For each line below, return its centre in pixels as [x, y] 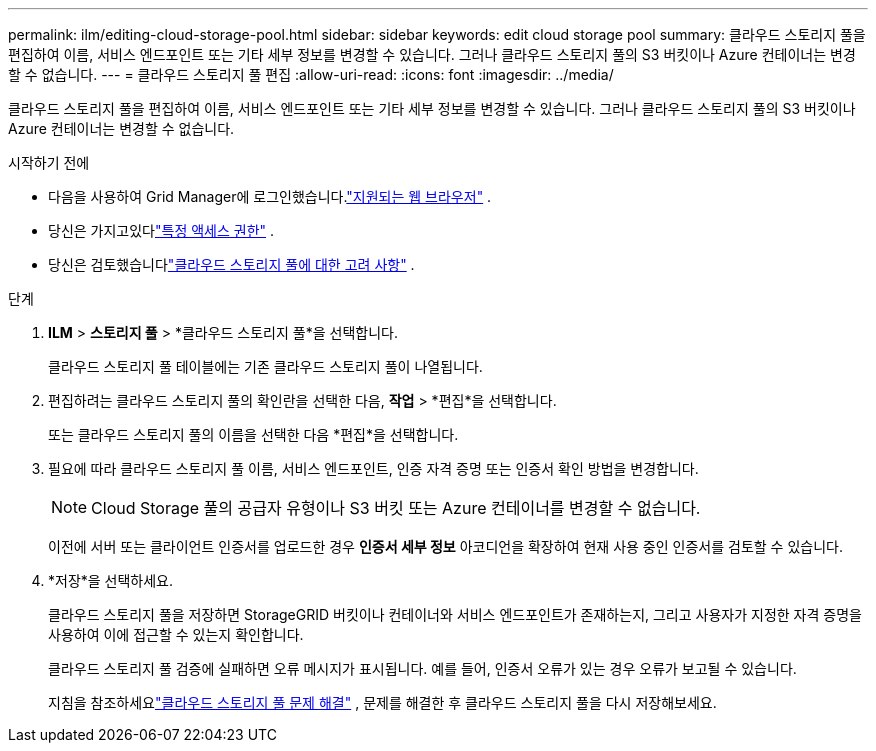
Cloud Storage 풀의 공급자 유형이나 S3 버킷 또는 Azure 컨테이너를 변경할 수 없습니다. [396, 508]
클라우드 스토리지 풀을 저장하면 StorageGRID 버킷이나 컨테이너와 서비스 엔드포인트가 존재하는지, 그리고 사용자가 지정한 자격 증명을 [455, 614]
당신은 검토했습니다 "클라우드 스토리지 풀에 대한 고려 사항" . [231, 264]
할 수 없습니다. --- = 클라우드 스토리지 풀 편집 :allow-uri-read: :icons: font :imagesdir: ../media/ [311, 74]
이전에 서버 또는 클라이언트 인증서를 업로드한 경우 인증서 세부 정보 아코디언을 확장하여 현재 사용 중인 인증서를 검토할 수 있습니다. [445, 546]
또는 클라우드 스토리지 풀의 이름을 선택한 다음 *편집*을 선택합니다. [253, 434]
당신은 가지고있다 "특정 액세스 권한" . [161, 230]
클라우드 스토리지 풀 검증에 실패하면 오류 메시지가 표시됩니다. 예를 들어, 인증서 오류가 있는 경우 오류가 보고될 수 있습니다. [422, 668]
